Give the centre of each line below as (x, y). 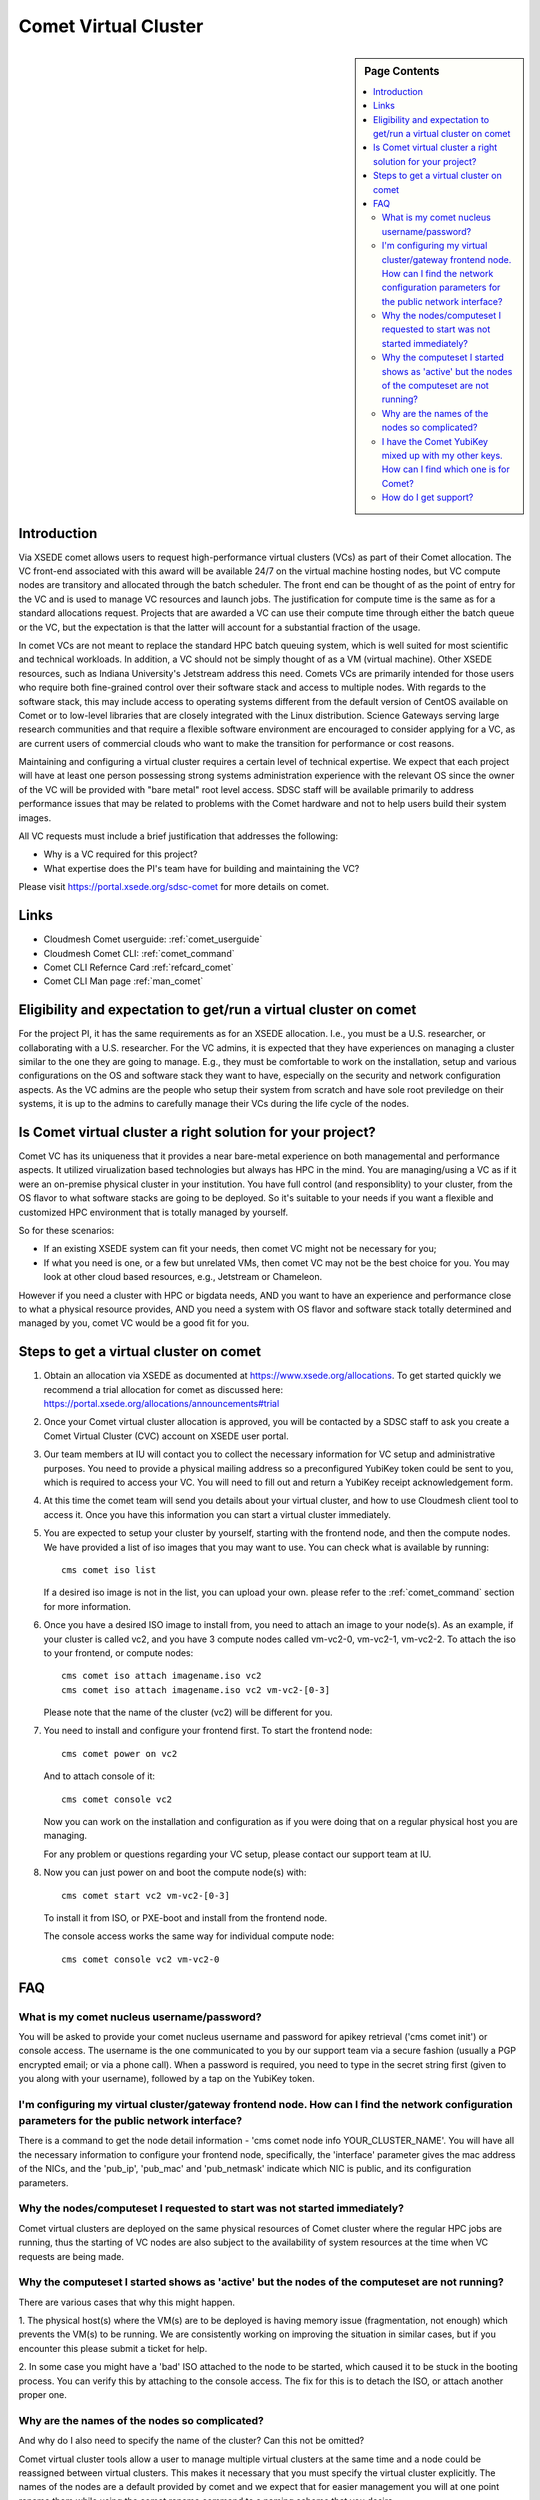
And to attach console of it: (99, 1776)
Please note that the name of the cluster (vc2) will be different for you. (188, 1712)
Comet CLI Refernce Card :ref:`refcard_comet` (138, 967)
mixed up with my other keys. (442, 455)
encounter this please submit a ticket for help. (113, 2348)
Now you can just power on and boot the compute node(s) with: (175, 1872)
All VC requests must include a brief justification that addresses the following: (178, 836)
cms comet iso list (109, 1569)
